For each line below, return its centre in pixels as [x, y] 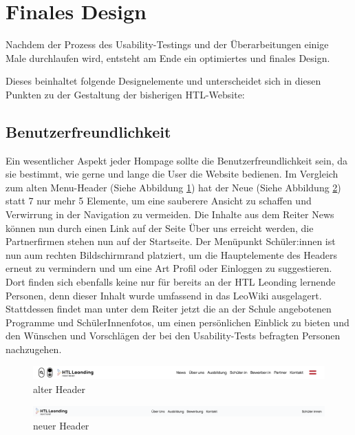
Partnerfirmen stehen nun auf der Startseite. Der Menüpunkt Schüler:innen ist [171, 241]
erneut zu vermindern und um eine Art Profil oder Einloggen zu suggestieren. [169, 268]
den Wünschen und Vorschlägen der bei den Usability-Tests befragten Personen [173, 336]
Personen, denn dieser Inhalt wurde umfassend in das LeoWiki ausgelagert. [164, 295]
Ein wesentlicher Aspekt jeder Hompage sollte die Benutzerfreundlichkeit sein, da [177, 160]
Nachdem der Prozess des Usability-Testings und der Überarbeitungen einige [167, 44]
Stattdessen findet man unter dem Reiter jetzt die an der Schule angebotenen [169, 309]
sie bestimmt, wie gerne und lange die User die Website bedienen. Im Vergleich [172, 174]
